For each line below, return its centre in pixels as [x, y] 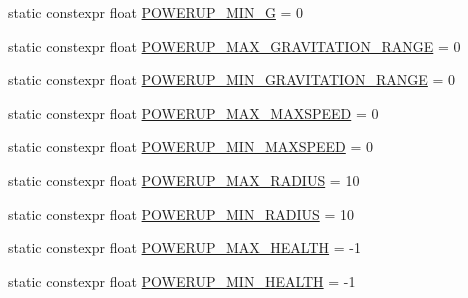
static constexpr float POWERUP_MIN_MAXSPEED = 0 [191, 146]
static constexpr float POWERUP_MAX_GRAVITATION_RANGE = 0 [234, 45]
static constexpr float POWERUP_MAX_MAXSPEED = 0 [193, 112]
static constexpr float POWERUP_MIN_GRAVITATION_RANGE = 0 [232, 79]
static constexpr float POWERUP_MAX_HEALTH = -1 [184, 247]
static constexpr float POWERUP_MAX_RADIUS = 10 [184, 179]
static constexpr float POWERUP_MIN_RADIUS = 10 [181, 213]
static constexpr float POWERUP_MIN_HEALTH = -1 [182, 280]
